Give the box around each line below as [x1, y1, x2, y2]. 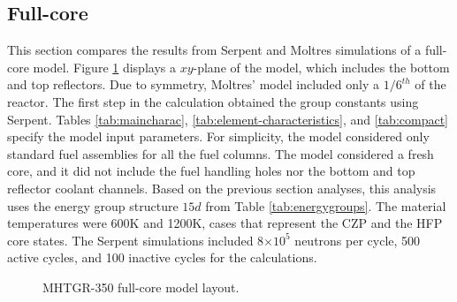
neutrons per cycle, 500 [294, 230, 421, 249]
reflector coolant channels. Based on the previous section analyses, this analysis [7, 178, 437, 197]
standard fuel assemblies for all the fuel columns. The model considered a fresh [7, 144, 434, 162]
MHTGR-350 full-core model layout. [42, 277, 240, 296]
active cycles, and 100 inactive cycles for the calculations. [7, 248, 317, 267]
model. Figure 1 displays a [33, 57, 176, 76]
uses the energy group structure [7, 196, 179, 215]
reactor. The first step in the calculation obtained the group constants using [7, 92, 419, 110]
